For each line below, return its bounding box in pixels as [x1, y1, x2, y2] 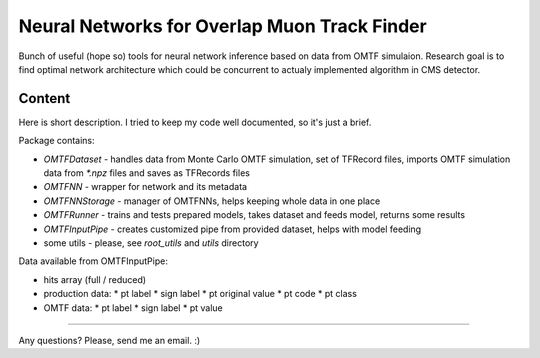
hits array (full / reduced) [43, 273, 147, 285]
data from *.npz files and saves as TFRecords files [43, 167, 250, 179]
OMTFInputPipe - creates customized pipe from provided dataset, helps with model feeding [43, 223, 422, 235]
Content [18, 90, 71, 107]
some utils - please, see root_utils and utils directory [43, 236, 259, 249]
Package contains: [18, 135, 95, 147]
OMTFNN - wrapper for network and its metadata [43, 181, 248, 193]
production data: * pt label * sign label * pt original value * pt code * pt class [43, 288, 357, 300]
